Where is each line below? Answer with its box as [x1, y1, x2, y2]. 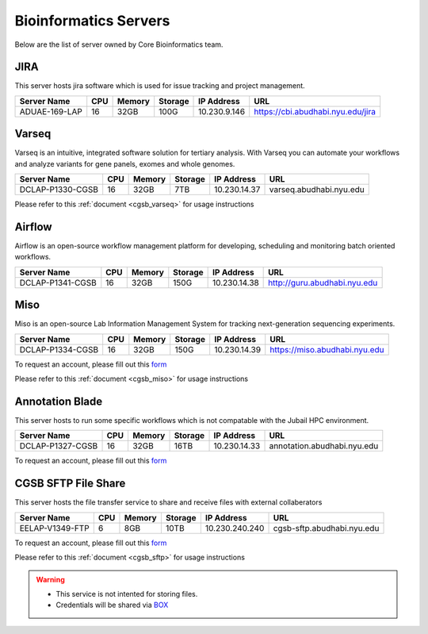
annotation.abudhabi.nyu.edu [269, 440, 379, 451]
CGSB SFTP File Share [14, 477, 126, 490]
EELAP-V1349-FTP [19, 522, 90, 533]
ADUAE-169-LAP [19, 106, 82, 117]
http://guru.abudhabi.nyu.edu [268, 277, 378, 288]
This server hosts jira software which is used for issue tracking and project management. [14, 81, 305, 90]
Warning [36, 574, 65, 584]
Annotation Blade [14, 394, 103, 408]
